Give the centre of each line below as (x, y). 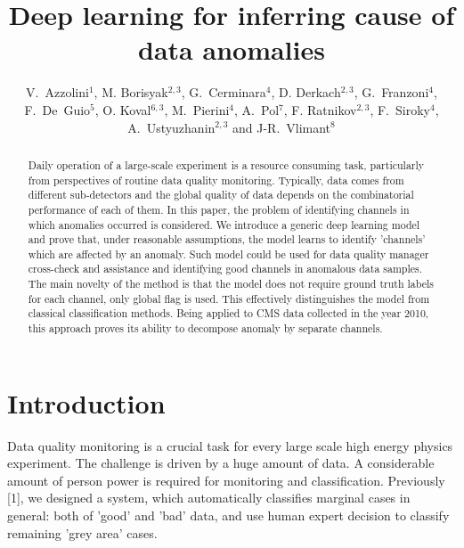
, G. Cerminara (224, 92)
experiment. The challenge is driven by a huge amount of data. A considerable (221, 463)
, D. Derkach (306, 92)
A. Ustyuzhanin (171, 127)
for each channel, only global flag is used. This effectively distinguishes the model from (229, 298)
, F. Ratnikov (320, 109)
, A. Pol (257, 109)
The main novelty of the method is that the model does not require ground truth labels (231, 284)
